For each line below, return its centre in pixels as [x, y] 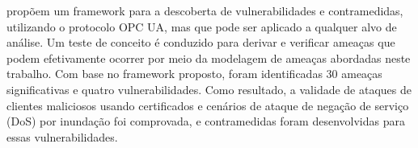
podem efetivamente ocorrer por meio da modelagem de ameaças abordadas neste [209, 58]
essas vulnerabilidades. [62, 136]
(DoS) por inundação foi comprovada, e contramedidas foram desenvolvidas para [206, 121]
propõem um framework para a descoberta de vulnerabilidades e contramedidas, [205, 10]
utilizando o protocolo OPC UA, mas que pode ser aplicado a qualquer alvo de [202, 26]
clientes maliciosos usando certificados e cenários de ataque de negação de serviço [208, 105]
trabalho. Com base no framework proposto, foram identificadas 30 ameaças [194, 74]
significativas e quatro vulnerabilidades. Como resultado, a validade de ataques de [209, 89]
